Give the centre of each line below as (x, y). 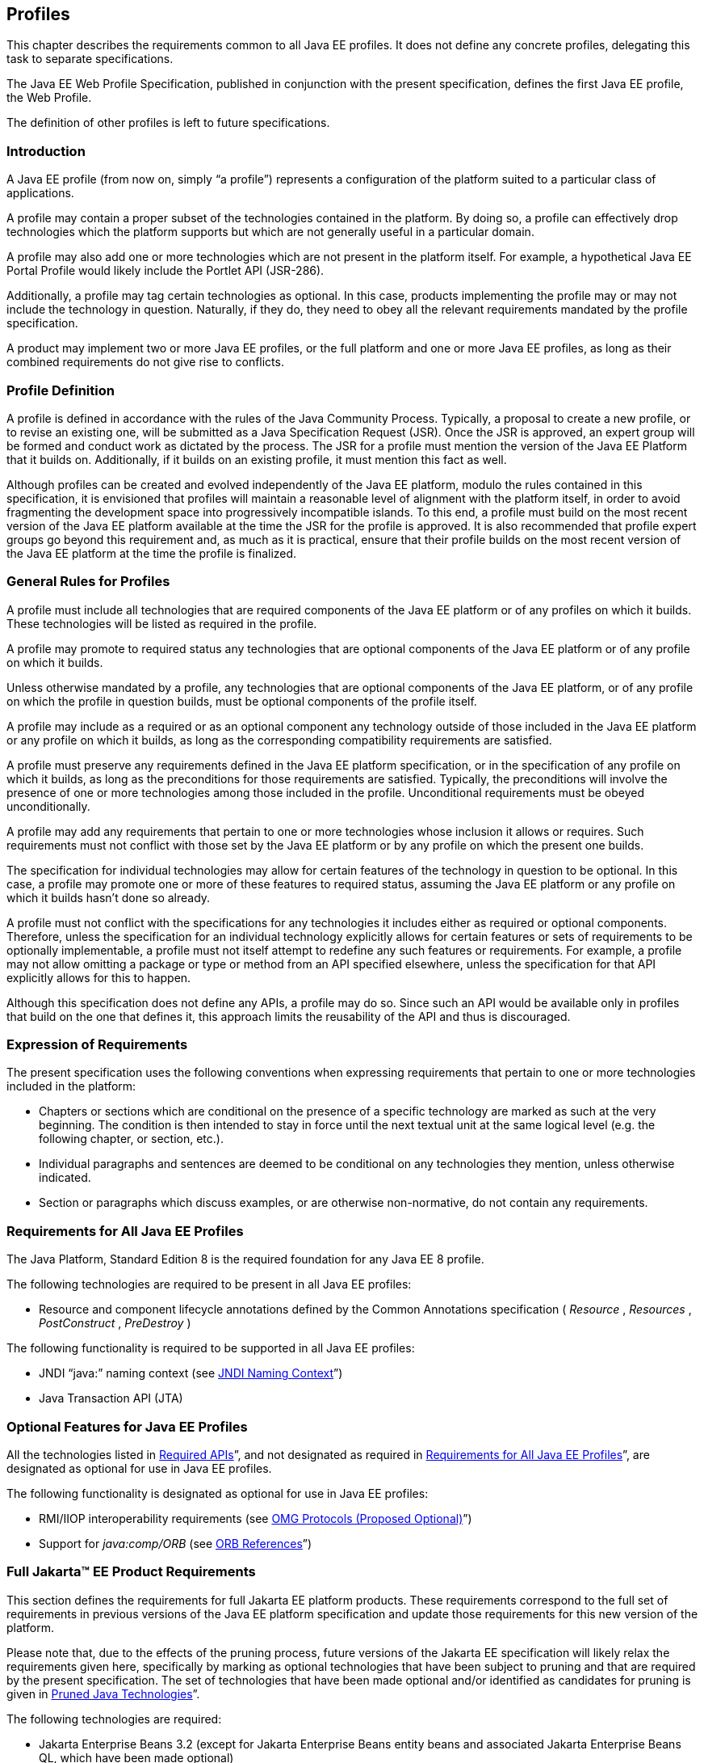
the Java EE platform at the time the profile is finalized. (152, 553)
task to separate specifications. (90, 59)
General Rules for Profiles (88, 582)
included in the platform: (71, 1086)
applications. (40, 193)
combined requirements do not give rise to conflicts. (145, 362)
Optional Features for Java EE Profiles (127, 1426)
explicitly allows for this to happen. (99, 977)
